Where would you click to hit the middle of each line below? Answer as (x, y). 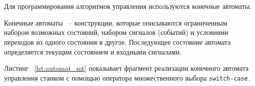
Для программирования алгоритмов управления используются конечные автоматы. (128, 6)
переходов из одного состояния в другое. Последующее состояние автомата (117, 42)
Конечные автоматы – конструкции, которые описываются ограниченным (116, 22)
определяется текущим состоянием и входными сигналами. (93, 51)
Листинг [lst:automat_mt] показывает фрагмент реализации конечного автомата (126, 68)
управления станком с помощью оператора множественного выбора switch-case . (127, 77)
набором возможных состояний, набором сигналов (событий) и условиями (116, 32)
